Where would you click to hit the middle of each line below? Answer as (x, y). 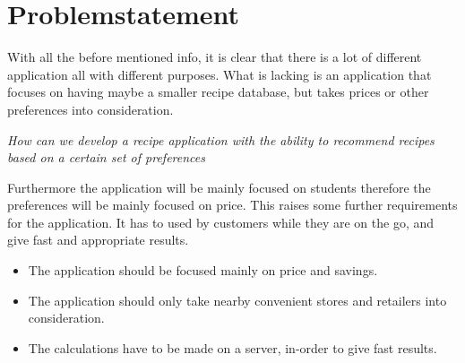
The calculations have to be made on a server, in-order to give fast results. (232, 347)
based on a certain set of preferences (106, 157)
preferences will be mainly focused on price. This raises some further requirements (232, 205)
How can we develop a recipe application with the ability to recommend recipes (221, 139)
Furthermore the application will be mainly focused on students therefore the (219, 187)
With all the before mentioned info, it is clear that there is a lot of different (215, 57)
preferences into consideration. (90, 109)
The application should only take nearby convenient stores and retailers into (237, 300)
